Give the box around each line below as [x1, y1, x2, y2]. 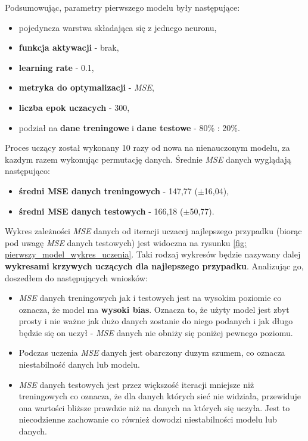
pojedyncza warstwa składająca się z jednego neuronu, [18, 21, 217, 33]
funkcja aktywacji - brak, [18, 41, 119, 54]
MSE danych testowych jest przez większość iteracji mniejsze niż [18, 378, 254, 390]
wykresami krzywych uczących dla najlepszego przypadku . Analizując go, [5, 259, 304, 272]
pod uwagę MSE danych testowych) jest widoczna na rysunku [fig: [5, 236, 247, 249]
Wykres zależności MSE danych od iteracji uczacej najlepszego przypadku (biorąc [5, 225, 302, 237]
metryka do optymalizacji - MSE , [18, 81, 154, 94]
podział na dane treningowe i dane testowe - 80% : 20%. [18, 121, 240, 133]
